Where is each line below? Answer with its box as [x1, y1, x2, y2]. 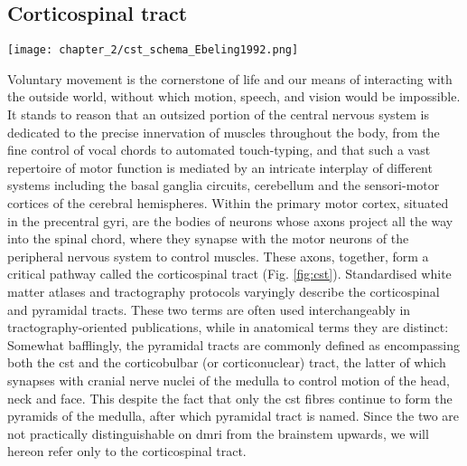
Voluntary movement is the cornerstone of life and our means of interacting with [7, 69, 453, 88]
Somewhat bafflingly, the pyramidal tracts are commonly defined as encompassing [7, 335, 460, 354]
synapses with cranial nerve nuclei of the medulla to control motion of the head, [7, 370, 450, 389]
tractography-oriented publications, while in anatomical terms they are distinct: [7, 318, 449, 337]
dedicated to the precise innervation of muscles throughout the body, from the [7, 122, 440, 141]
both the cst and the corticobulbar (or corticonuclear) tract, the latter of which [7, 353, 446, 372]
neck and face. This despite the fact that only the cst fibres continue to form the [7, 388, 453, 407]
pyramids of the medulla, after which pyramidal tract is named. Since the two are [7, 406, 460, 425]
